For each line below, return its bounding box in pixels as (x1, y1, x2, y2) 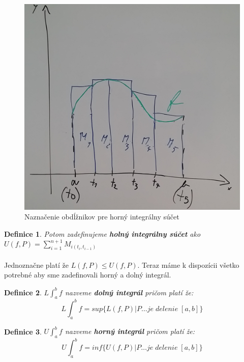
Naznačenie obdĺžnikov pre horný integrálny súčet (24, 211, 179, 222)
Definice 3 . (4, 326, 42, 337)
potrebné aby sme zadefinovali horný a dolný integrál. (4, 269, 171, 280)
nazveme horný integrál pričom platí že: (65, 326, 195, 337)
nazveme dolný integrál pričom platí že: (65, 287, 194, 297)
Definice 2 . (4, 287, 42, 297)
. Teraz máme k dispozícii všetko (137, 259, 239, 270)
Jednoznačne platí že (4, 259, 69, 270)
